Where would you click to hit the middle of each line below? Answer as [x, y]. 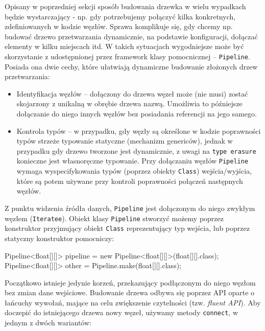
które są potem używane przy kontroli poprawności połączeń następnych [130, 181]
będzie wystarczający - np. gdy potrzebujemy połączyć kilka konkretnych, [120, 16]
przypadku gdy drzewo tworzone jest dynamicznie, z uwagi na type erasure [136, 150]
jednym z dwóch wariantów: [48, 323]
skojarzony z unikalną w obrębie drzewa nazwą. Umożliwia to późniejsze [129, 103]
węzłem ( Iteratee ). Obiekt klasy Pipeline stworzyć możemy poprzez [114, 218]
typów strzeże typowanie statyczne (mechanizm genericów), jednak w [125, 141]
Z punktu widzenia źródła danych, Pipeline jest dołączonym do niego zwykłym [130, 208]
